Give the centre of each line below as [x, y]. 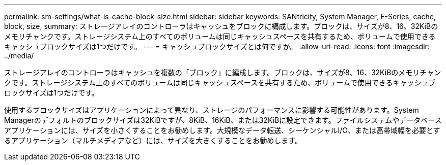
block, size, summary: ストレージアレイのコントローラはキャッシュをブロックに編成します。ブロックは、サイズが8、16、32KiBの [221, 26]
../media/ [19, 56]
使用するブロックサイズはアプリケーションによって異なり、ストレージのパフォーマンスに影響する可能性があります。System [212, 110]
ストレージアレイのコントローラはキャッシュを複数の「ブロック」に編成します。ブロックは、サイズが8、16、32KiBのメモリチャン [223, 72]
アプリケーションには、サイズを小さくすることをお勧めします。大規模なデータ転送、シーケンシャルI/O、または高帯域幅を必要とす [222, 130]
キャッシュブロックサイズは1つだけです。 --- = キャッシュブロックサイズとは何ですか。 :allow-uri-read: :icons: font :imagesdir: [217, 46]
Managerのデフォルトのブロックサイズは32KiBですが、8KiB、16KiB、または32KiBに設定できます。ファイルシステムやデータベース [223, 120]
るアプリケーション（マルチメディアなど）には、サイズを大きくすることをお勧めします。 [153, 140]
